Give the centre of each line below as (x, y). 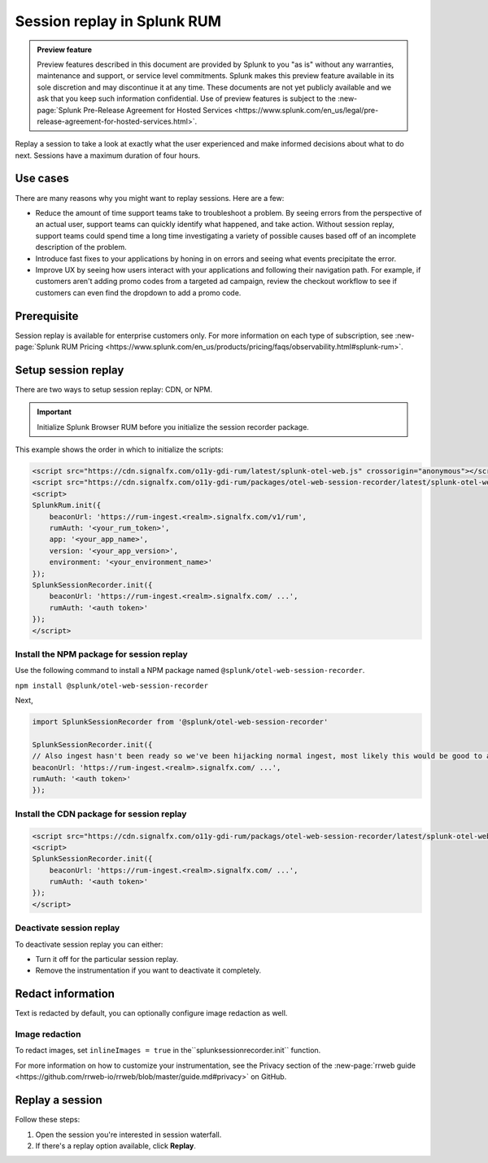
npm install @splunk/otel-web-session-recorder (112, 685)
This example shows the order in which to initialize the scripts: (119, 450)
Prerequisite (47, 316)
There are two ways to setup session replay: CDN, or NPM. (114, 389)
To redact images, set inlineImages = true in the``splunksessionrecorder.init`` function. (168, 1051)
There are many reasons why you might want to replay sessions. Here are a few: (150, 198)
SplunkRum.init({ (67, 505)
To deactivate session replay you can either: (89, 944)
